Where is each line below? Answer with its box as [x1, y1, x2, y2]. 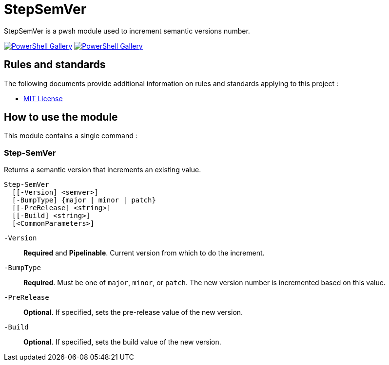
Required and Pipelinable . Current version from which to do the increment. [23, 249, 265, 257]
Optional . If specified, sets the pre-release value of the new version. [23, 308, 243, 317]
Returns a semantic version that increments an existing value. [4, 165, 201, 174]
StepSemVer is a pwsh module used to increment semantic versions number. [4, 26, 250, 35]
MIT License [23, 94, 63, 103]
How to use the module [4, 111, 118, 124]
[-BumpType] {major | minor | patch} [12, 196, 156, 204]
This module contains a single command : [4, 131, 137, 140]
